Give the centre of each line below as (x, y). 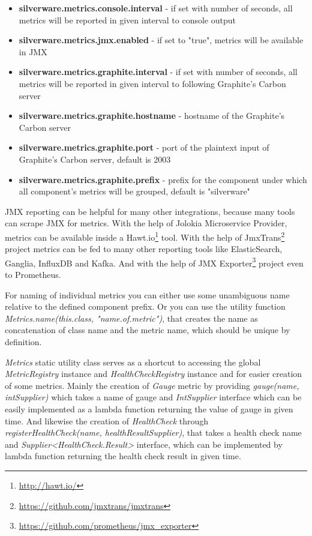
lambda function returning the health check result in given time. (123, 456)
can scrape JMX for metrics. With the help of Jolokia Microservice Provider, (146, 223)
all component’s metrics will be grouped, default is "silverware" (134, 191)
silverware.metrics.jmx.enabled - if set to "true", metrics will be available (161, 40)
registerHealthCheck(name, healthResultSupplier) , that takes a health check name (153, 432)
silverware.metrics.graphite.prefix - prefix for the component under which (163, 179)
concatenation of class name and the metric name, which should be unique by (148, 330)
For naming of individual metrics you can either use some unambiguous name (147, 294)
